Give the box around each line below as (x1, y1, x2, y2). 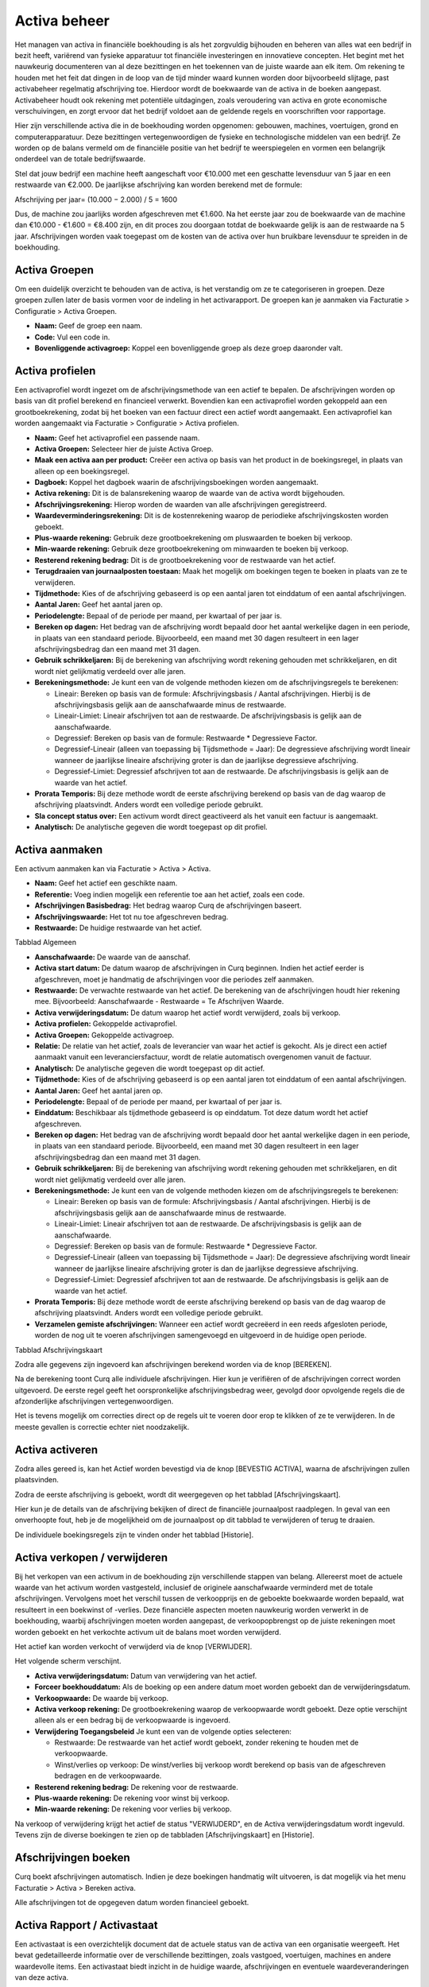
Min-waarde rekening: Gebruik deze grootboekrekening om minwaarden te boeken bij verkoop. (34, 544, 349, 554)
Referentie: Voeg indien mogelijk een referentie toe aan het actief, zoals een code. (34, 889, 305, 899)
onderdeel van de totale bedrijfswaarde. (14, 154, 146, 164)
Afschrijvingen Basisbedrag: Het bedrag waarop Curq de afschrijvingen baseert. (34, 901, 302, 910)
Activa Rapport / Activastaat (14, 1918, 158, 1931)
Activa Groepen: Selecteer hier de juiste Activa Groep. (34, 443, 214, 453)
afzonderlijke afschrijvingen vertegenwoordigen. (14, 1396, 174, 1406)
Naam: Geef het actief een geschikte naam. (34, 878, 178, 888)
